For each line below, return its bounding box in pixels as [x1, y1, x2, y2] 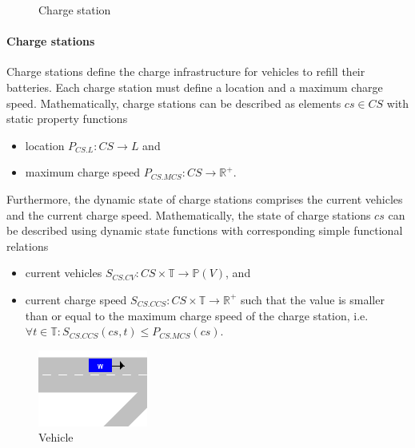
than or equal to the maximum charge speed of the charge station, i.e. [25, 307, 369, 323]
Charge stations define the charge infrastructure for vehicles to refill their [6, 63, 365, 80]
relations [6, 237, 49, 254]
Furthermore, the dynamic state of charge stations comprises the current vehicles [6, 190, 403, 207]
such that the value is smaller [240, 291, 385, 307]
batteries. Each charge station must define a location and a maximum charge [6, 78, 383, 95]
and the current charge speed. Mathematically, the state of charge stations [6, 206, 371, 223]
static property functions [6, 110, 128, 127]
